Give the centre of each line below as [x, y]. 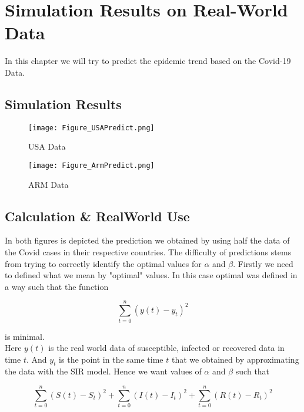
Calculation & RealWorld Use [97, 216]
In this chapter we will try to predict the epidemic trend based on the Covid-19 [148, 61]
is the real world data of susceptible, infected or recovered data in [166, 348]
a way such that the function [57, 286]
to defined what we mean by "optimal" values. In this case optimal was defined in [151, 275]
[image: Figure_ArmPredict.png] [91, 165]
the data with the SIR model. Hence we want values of [103, 371]
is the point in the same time [111, 359]
